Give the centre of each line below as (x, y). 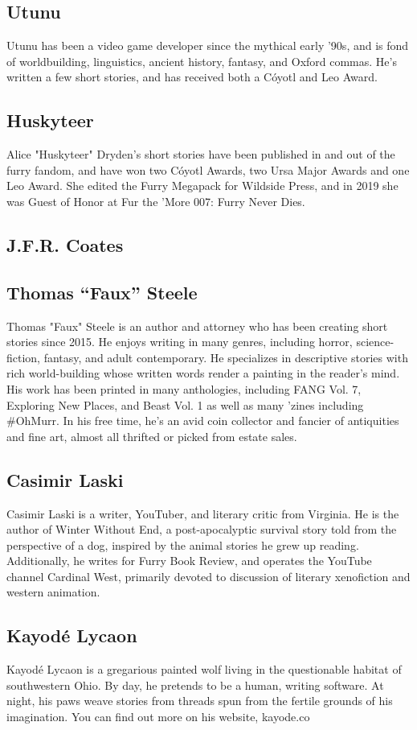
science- (375, 342)
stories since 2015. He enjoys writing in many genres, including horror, (180, 342)
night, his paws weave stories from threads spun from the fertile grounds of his (200, 701)
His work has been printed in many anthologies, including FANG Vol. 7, (184, 388)
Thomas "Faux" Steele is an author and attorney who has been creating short (197, 326)
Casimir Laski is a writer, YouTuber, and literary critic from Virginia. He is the (203, 513)
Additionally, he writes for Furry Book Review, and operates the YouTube (189, 561)
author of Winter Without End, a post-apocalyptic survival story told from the (202, 529)
